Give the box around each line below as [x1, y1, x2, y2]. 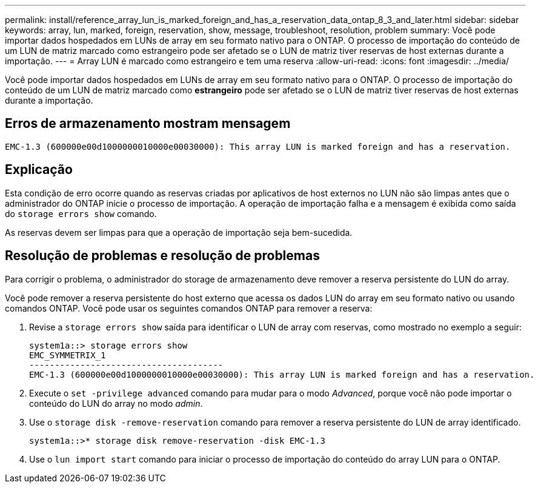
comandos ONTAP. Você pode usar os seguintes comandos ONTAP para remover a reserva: [5, 302, 373, 313]
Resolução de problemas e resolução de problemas [5, 248, 320, 264]
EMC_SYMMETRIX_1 [29, 350, 106, 360]
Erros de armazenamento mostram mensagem [5, 116, 291, 132]
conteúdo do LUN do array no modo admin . [29, 398, 203, 409]
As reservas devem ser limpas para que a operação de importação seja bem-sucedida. [5, 227, 353, 238]
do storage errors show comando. [5, 208, 157, 219]
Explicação [5, 162, 73, 178]
